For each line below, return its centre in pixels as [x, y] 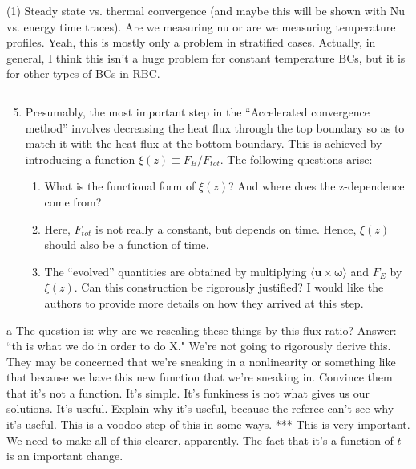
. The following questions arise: [296, 159]
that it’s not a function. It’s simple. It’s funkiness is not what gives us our [188, 392]
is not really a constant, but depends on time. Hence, [226, 228]
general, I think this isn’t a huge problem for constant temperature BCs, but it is [206, 57]
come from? [73, 201]
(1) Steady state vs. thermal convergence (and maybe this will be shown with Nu [206, 10]
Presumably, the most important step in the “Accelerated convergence [197, 111]
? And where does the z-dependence [316, 186]
